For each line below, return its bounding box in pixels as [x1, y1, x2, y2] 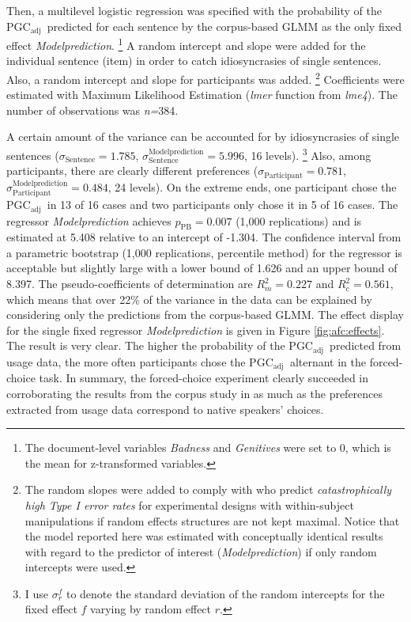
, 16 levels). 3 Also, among [243, 144, 371, 163]
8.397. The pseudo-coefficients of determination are [6, 275, 253, 292]
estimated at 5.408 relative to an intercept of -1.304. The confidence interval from [6, 229, 402, 245]
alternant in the [289, 353, 367, 370]
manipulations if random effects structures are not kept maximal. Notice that [25, 512, 400, 529]
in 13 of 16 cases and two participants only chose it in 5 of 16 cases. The [47, 196, 398, 213]
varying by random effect [90, 601, 212, 617]
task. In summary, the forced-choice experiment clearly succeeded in [39, 370, 369, 386]
